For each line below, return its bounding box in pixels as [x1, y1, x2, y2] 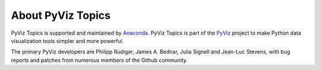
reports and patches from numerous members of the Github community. [11, 56, 188, 64]
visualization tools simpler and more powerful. [11, 37, 124, 44]
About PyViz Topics [11, 9, 111, 22]
